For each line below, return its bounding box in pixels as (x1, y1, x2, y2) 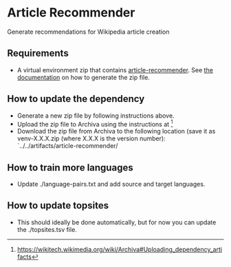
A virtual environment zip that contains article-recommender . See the (16, 65, 213, 74)
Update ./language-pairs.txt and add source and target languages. (16, 180, 206, 189)
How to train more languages (7, 162, 133, 173)
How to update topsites (7, 200, 109, 211)
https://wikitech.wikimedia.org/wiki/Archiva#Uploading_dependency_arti (16, 245, 222, 253)
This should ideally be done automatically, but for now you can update (16, 218, 217, 226)
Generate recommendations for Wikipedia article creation (7, 28, 170, 36)
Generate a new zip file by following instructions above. (16, 111, 175, 120)
